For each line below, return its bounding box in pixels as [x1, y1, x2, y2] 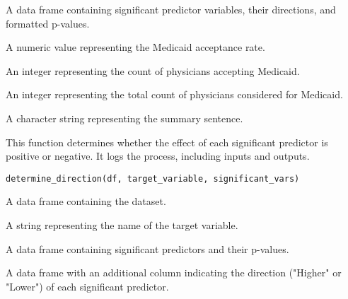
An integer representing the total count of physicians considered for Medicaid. [6, 87, 343, 102]
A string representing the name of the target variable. [6, 218, 238, 232]
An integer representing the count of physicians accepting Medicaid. [6, 63, 300, 78]
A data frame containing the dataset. [6, 194, 166, 209]
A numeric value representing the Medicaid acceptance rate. [6, 40, 265, 54]
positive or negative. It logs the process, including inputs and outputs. [6, 148, 310, 163]
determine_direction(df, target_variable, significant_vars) [6, 173, 300, 184]
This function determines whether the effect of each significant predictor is [6, 134, 328, 149]
